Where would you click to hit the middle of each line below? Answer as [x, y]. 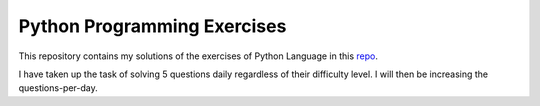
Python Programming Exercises [152, 26]
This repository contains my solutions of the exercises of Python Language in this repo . [198, 56]
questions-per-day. [58, 88]
